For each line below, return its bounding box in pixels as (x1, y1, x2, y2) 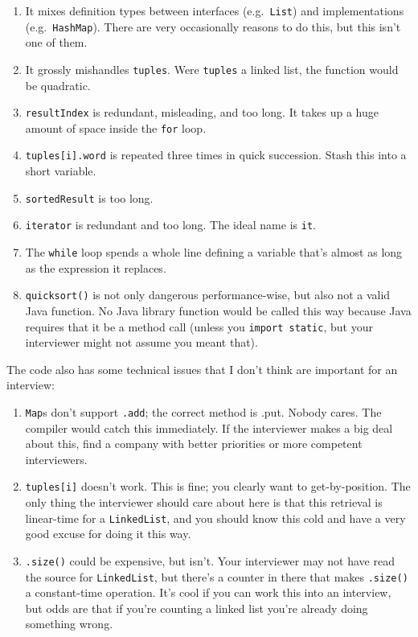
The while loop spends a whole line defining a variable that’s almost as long (25, 244, 403, 261)
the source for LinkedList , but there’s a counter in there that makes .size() (25, 568, 408, 585)
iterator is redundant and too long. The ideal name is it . (25, 216, 316, 233)
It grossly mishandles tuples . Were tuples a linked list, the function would (25, 60, 399, 77)
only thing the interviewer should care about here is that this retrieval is (25, 494, 383, 511)
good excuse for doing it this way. (25, 525, 191, 542)
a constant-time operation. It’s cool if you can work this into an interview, (25, 584, 391, 601)
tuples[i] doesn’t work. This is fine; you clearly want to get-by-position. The (25, 478, 411, 495)
